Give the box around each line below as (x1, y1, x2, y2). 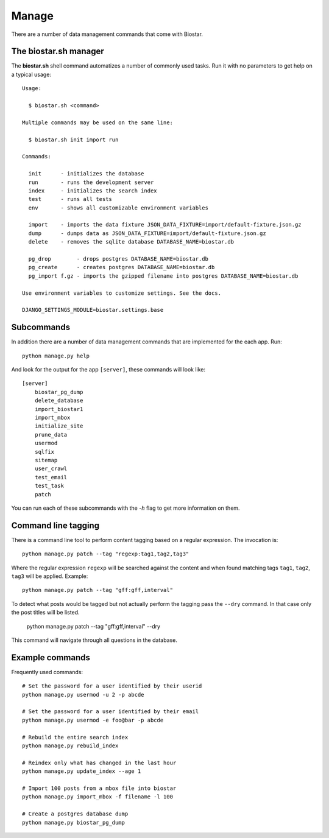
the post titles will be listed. (11, 609, 80, 616)
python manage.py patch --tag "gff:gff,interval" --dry (26, 622, 161, 630)
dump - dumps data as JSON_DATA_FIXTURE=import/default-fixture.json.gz (28, 230, 266, 237)
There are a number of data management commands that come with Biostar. (11, 30, 203, 38)
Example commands (11, 652, 91, 663)
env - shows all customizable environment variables (28, 204, 208, 211)
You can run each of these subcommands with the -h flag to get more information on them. (11, 504, 240, 512)
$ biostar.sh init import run (28, 136, 119, 143)
